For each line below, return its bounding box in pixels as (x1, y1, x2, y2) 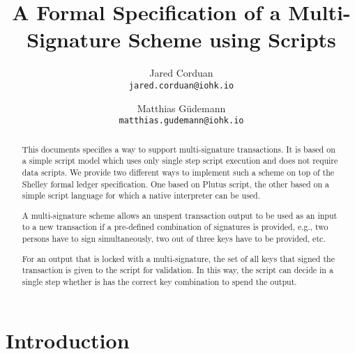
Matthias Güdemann (137, 100, 226, 115)
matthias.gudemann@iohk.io (119, 116, 244, 126)
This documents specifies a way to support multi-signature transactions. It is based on (22, 143, 335, 155)
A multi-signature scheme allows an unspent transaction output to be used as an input (22, 209, 338, 221)
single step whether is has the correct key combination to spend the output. (22, 275, 297, 287)
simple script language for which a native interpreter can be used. (22, 190, 261, 201)
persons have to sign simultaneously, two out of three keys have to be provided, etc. (22, 233, 326, 245)
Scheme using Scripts (128, 25, 336, 54)
